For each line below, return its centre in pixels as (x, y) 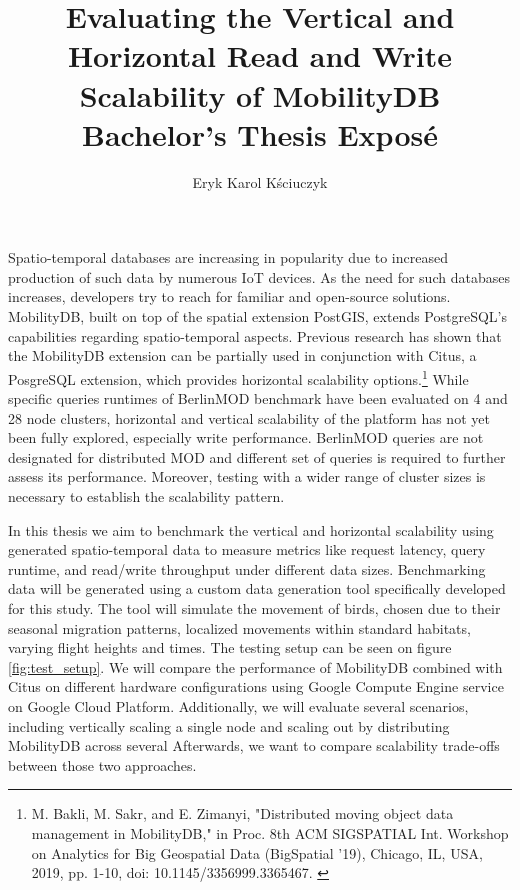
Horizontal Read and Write (260, 55)
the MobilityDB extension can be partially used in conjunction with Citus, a (242, 355)
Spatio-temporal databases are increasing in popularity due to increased (228, 257)
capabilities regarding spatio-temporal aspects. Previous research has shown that (255, 335)
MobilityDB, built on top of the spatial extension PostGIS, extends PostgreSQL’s (257, 316)
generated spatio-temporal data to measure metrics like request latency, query (247, 549)
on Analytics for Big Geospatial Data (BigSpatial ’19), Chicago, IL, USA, (257, 852)
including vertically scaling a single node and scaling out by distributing (229, 725)
